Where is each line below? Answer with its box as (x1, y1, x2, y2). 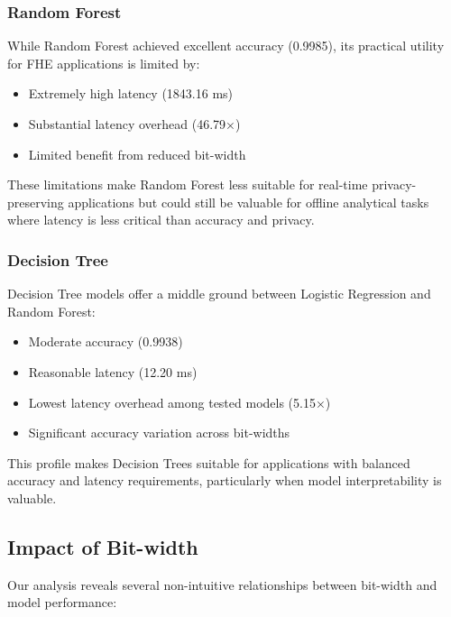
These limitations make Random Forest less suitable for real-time (7, 175, 368, 194)
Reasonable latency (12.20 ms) (28, 362, 198, 381)
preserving (7, 192, 64, 211)
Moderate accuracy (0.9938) (28, 332, 183, 351)
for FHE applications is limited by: (7, 53, 200, 72)
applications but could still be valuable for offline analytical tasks (68, 192, 429, 211)
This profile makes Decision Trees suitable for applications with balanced (7, 453, 410, 472)
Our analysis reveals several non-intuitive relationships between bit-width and (7, 575, 437, 594)
